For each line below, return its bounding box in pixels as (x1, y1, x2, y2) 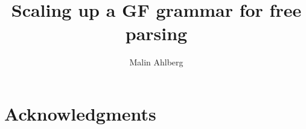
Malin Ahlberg (129, 56, 183, 68)
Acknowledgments (4, 101, 156, 125)
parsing (125, 21, 188, 46)
